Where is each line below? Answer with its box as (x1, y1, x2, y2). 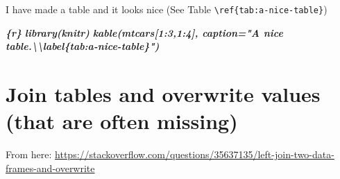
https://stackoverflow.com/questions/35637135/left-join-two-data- (55, 147, 334, 162)
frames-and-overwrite (6, 160, 95, 175)
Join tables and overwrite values (6, 80, 321, 108)
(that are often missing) (6, 107, 238, 135)
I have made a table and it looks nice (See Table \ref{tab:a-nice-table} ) (6, 2, 328, 16)
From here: (6, 147, 52, 162)
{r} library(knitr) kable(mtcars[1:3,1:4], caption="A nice (6, 25, 283, 40)
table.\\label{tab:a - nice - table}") (6, 39, 160, 53)
